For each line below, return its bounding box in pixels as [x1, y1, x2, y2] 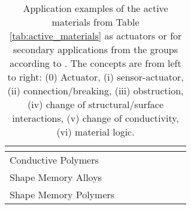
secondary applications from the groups [13, 42, 178, 56]
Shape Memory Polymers [10, 188, 115, 201]
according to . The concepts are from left [10, 56, 181, 70]
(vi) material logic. [56, 125, 135, 139]
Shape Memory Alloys [10, 170, 102, 184]
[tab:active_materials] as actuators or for [9, 29, 182, 42]
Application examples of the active [23, 1, 168, 15]
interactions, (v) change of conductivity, [12, 111, 179, 125]
